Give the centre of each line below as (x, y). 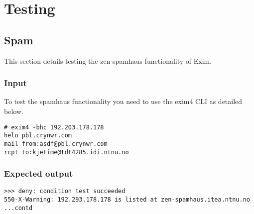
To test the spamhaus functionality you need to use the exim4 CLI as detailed (123, 101)
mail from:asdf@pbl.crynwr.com (56, 144)
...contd (18, 208)
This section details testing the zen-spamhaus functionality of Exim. (108, 60)
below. (14, 111)
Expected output (39, 173)
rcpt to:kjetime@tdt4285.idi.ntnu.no (66, 152)
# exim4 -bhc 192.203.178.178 (54, 127)
